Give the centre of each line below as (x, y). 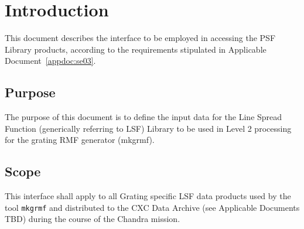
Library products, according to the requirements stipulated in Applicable (136, 49)
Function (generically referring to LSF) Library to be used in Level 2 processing (148, 128)
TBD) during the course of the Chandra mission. (93, 219)
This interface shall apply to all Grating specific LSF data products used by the (148, 196)
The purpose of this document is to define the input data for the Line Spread (144, 117)
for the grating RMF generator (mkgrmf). (80, 140)
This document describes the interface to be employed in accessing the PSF (140, 38)
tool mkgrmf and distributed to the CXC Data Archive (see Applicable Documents (152, 207)
